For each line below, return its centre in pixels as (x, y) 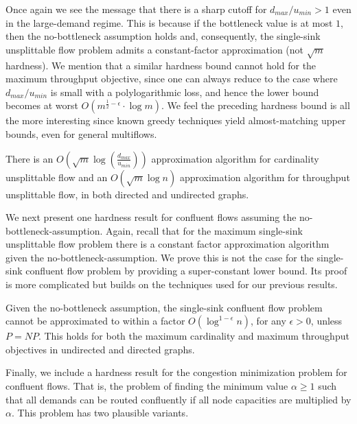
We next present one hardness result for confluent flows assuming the (151, 217)
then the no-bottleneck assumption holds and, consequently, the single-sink (163, 36)
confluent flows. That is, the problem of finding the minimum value (147, 386)
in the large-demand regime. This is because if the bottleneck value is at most (169, 22)
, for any (268, 321)
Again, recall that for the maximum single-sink (204, 230)
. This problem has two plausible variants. (100, 413)
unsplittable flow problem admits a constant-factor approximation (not (154, 49)
